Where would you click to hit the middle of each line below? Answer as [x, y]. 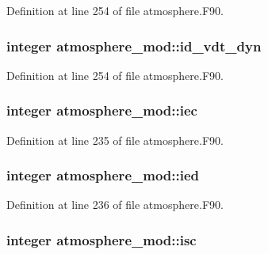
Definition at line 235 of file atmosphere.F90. [115, 140]
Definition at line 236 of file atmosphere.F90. [115, 205]
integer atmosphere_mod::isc [101, 239]
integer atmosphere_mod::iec [102, 110]
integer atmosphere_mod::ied [103, 175]
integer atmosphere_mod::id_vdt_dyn [134, 45]
